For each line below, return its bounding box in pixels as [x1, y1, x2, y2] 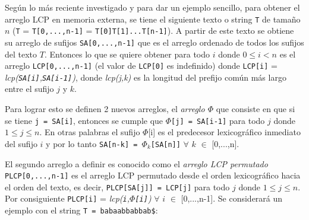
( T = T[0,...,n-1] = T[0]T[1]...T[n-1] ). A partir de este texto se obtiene [12, 24, 294, 37]
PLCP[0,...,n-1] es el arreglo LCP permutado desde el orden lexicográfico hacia [5, 169, 301, 181]
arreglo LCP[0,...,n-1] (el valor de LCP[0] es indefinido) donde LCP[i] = [5, 59, 278, 72]
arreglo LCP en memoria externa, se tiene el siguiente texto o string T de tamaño [5, 12, 301, 25]
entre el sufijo [5, 82, 54, 95]
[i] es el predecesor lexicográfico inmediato [148, 126, 301, 138]
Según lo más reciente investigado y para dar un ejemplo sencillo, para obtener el [5, 1, 300, 13]
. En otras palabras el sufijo [39, 126, 140, 138]
